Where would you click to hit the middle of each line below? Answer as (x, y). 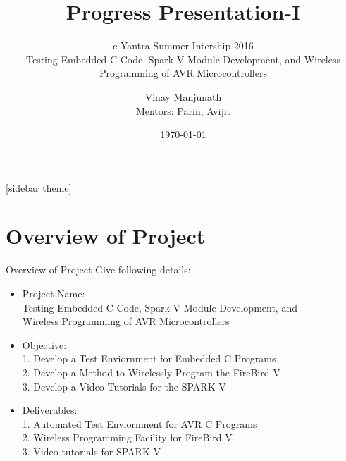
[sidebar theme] (39, 187)
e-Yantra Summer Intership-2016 (183, 45)
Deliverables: (50, 410)
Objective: (44, 344)
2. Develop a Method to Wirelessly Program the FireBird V (151, 372)
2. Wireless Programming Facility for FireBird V (127, 437)
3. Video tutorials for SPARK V (91, 451)
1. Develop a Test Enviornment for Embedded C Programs (149, 358)
